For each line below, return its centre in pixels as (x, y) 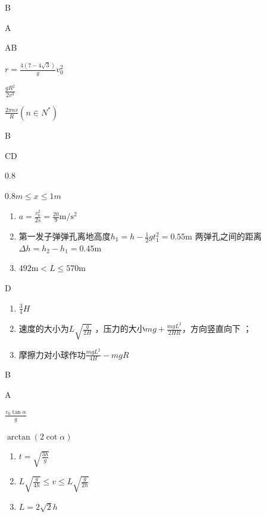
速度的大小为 (44, 328)
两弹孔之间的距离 (228, 236)
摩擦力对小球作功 (52, 354)
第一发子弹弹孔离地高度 (65, 236)
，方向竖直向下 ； (217, 328)
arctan (18, 437)
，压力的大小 (120, 328)
